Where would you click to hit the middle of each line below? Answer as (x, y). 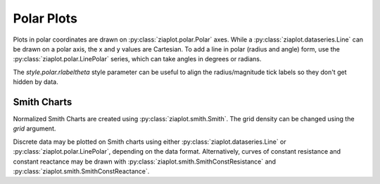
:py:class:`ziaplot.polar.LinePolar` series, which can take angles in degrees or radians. (137, 59)
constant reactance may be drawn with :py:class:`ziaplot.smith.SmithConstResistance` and (145, 161)
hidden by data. (36, 82)
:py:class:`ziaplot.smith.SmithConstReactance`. (81, 171)
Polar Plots (45, 18)
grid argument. (34, 129)
